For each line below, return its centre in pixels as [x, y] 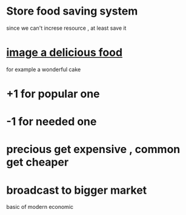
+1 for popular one [53, 94]
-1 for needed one [51, 122]
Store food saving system [72, 11]
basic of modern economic [40, 207]
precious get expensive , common [93, 149]
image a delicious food [65, 53]
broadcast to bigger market [77, 190]
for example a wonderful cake [44, 69]
